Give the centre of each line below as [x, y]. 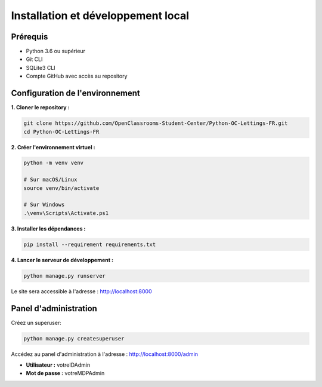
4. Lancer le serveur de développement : [62, 260]
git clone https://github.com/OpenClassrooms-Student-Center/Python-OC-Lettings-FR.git [156, 123]
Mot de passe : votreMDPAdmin [65, 373]
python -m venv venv [53, 163]
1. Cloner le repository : [40, 107]
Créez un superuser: [36, 322]
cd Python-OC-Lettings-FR [61, 132]
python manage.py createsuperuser [74, 338]
